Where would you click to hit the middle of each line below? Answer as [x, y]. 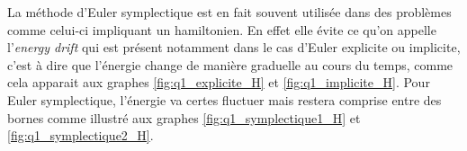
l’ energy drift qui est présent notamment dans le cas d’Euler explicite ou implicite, [234, 47]
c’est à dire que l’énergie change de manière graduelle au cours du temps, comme [230, 64]
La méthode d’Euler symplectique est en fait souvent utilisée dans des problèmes [229, 12]
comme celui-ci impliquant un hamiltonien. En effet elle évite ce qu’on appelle [222, 29]
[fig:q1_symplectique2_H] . [81, 135]
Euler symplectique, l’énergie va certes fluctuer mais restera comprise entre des [225, 99]
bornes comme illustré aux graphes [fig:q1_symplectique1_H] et [184, 117]
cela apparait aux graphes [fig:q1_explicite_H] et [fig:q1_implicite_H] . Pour [219, 82]
